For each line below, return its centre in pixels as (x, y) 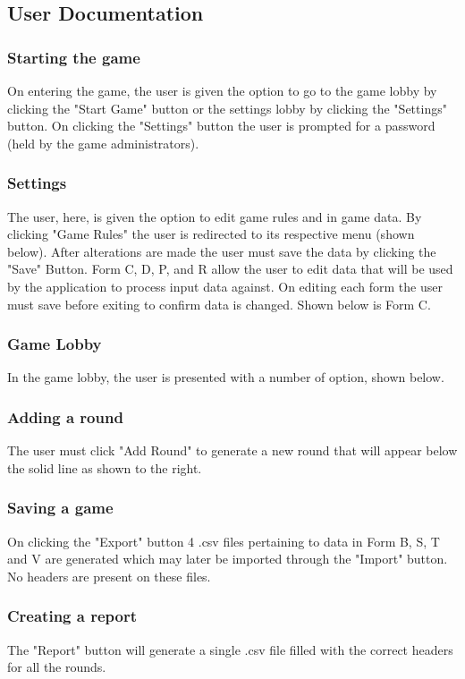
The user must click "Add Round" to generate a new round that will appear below (232, 450)
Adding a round (65, 416)
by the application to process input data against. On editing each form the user (225, 286)
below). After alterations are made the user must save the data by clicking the (222, 251)
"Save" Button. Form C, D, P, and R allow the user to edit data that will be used (230, 269)
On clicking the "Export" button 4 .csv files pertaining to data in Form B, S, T (224, 541)
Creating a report (72, 616)
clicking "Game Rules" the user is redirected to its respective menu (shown (211, 234)
